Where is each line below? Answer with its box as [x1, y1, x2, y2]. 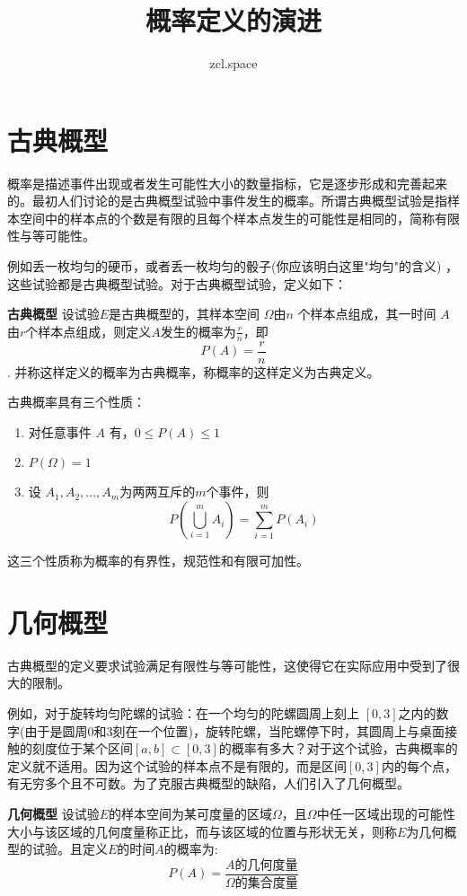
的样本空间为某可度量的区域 [109, 804, 273, 822]
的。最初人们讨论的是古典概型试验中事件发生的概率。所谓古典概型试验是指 [7, 191, 447, 210]
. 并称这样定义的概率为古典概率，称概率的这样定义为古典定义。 [7, 362, 380, 381]
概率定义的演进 [145, 2, 322, 39]
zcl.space [209, 54, 258, 73]
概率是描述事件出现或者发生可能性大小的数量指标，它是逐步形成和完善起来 [7, 173, 447, 192]
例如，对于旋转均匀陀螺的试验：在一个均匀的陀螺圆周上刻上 [7, 703, 359, 722]
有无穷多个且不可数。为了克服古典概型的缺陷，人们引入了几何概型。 [7, 774, 410, 793]
